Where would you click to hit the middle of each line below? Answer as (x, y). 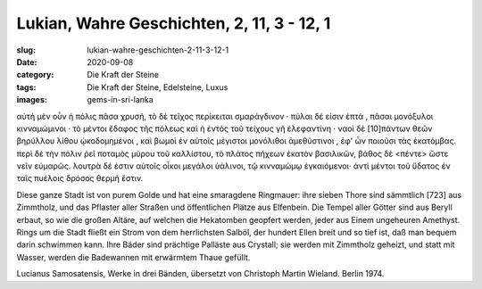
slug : (26, 50)
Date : (27, 62)
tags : (26, 87)
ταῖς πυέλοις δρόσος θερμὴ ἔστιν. (80, 178)
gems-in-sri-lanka (120, 100)
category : (35, 75)
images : (32, 100)
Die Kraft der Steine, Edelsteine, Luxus (158, 87)
